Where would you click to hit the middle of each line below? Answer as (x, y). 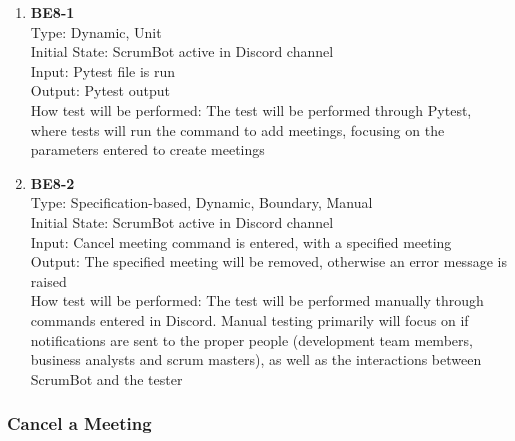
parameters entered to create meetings (147, 149)
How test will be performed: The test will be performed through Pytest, (251, 109)
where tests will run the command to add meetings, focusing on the (237, 129)
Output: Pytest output (100, 90)
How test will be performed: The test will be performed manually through (257, 300)
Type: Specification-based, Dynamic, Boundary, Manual (201, 202)
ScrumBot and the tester (106, 378)
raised (48, 280)
